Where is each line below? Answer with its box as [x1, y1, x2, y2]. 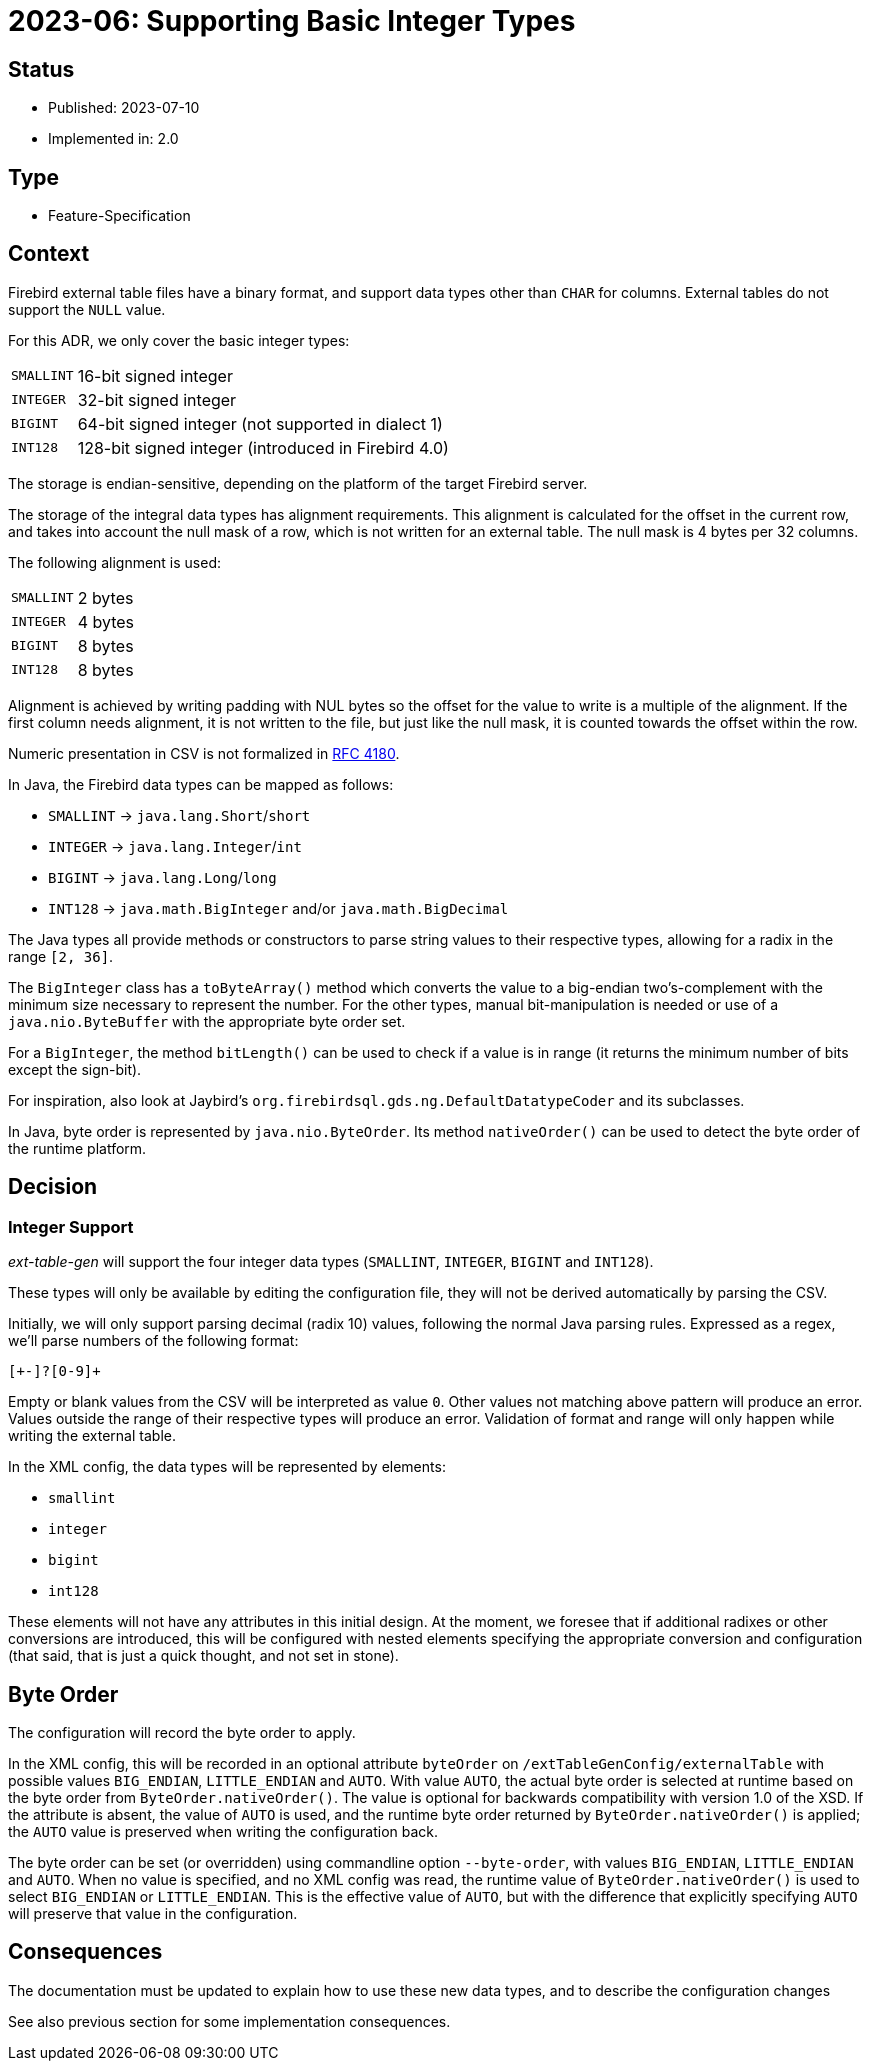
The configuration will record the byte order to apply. [8, 1723, 356, 1741]
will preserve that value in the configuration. [8, 1904, 298, 1922]
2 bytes [77, 587, 134, 608]
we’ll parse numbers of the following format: [8, 1332, 299, 1350]
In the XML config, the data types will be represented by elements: [8, 1458, 446, 1476]
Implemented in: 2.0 [48, 130, 179, 148]
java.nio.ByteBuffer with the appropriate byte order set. [8, 1012, 406, 1030]
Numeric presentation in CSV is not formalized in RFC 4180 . [8, 744, 400, 762]
